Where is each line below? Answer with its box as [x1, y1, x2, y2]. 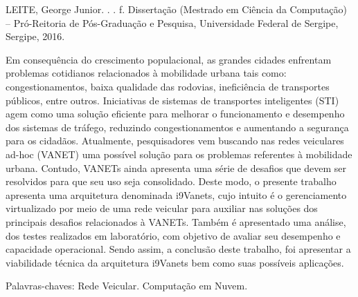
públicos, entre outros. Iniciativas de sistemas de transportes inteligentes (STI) [6, 93, 339, 107]
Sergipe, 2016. [6, 29, 65, 44]
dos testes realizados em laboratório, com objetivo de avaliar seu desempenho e [6, 228, 341, 242]
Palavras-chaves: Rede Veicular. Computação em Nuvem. [6, 278, 248, 293]
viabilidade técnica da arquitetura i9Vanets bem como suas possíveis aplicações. [6, 255, 344, 269]
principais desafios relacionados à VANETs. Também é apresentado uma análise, [6, 214, 346, 229]
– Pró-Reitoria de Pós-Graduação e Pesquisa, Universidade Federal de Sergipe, [6, 15, 339, 30]
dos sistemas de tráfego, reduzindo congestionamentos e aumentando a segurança [6, 119, 349, 134]
